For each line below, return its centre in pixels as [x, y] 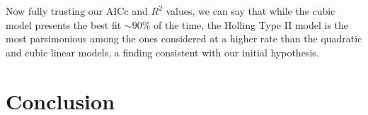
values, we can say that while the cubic [251, 11]
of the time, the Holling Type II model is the [251, 24]
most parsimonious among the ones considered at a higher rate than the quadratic [184, 38]
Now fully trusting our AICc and [77, 11]
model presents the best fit [64, 24]
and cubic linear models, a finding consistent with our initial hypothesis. [162, 52]
